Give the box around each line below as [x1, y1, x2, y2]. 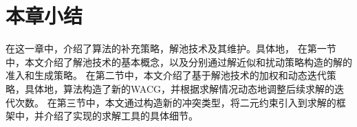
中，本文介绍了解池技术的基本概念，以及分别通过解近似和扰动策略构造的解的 [6, 54, 352, 69]
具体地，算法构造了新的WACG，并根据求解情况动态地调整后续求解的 [24, 81, 335, 95]
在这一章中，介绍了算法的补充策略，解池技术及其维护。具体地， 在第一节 [6, 41, 336, 56]
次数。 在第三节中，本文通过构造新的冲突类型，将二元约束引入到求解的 [14, 95, 336, 109]
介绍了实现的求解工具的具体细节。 [43, 108, 198, 123]
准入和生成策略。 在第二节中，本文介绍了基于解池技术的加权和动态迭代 [6, 68, 327, 82]
